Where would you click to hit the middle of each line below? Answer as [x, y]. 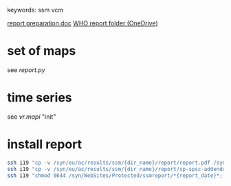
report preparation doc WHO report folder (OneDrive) [82, 23]
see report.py [26, 70]
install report [45, 144]
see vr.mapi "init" [32, 117]
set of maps [42, 51]
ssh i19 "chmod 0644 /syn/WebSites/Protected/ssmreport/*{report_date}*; [115, 175]
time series [40, 98]
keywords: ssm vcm [35, 10]
